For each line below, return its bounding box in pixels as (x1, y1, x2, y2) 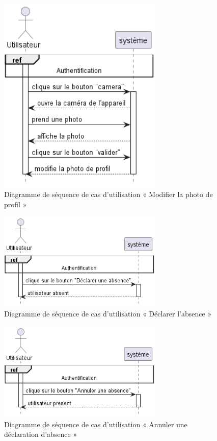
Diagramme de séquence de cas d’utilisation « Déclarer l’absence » (4, 308, 212, 319)
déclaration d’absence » (4, 429, 77, 439)
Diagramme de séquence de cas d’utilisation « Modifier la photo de (4, 189, 213, 200)
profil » (4, 199, 27, 209)
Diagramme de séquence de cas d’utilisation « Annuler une (4, 419, 187, 429)
